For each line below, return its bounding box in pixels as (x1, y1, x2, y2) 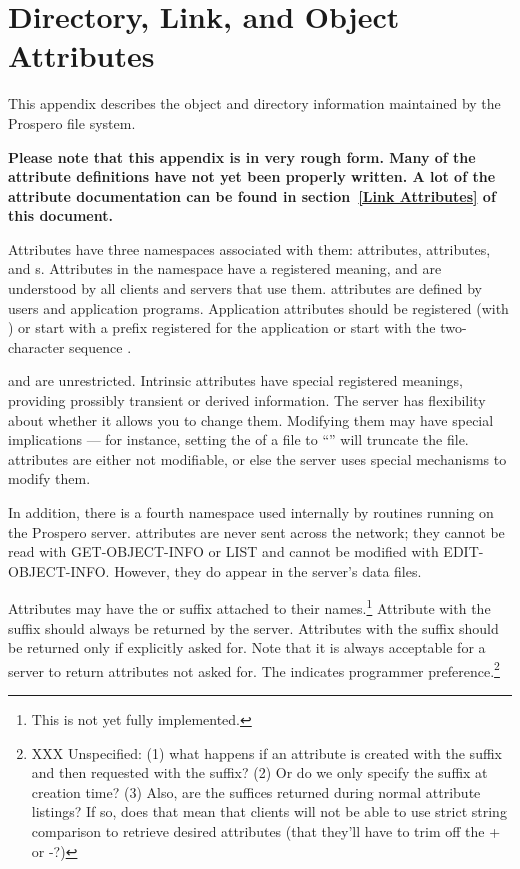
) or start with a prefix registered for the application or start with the (8, 317, 436, 338)
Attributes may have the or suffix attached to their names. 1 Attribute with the (8, 595, 491, 619)
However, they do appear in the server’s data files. (114, 560, 422, 581)
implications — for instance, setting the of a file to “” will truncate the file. (8, 429, 469, 450)
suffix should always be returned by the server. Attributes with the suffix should (8, 617, 499, 638)
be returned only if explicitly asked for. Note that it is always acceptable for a (8, 637, 486, 658)
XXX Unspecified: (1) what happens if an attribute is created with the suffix (31, 742, 502, 763)
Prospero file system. (8, 112, 136, 133)
